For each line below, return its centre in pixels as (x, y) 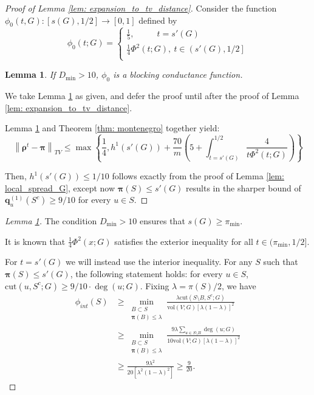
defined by (158, 20)
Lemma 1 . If (30, 74)
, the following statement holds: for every (146, 273)
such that (281, 262)
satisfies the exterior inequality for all (184, 241)
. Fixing (155, 285)
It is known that (35, 241)
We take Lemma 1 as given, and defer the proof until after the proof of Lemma (152, 95)
